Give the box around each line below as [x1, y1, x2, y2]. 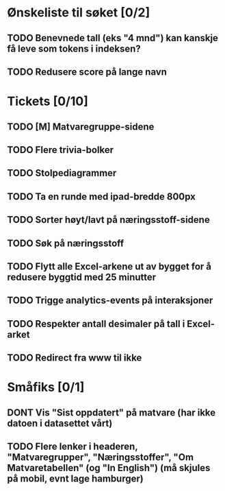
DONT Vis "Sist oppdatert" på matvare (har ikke [7, 407, 216, 418]
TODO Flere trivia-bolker [7, 144, 114, 156]
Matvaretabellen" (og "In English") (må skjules [7, 462, 211, 474]
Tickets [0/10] [7, 94, 89, 109]
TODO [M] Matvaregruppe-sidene [7, 121, 155, 132]
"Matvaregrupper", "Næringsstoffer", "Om [7, 451, 194, 464]
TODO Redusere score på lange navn [7, 66, 168, 77]
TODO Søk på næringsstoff [7, 237, 124, 249]
